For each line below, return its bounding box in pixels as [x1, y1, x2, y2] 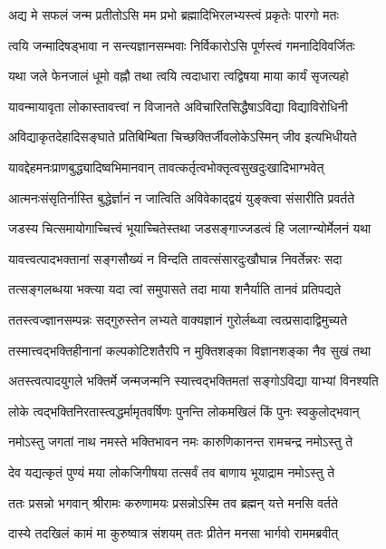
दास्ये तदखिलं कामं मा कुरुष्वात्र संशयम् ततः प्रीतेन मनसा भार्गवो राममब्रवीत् [8, 524, 339, 543]
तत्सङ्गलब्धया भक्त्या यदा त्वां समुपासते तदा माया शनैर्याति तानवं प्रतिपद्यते [8, 279, 342, 299]
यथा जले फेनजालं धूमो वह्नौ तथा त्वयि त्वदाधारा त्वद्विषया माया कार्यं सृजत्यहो [8, 66, 349, 85]
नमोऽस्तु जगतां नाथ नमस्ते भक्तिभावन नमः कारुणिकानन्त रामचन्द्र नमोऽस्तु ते [8, 432, 353, 451]
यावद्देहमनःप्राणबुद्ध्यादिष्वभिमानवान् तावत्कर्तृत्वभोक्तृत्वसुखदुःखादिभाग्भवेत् [8, 157, 324, 176]
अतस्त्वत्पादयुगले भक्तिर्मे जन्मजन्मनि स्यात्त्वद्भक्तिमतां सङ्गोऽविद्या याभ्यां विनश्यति [8, 371, 379, 390]
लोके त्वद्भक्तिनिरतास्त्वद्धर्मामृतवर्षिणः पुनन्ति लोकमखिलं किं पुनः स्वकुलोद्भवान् [8, 401, 360, 420]
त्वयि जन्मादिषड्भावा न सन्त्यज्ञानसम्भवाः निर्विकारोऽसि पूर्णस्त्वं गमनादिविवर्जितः [8, 35, 355, 54]
